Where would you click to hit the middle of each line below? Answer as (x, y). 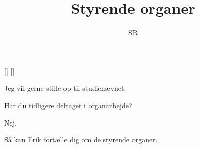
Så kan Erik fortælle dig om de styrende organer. (81, 140)
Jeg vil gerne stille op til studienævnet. (65, 88)
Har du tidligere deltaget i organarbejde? (68, 105)
